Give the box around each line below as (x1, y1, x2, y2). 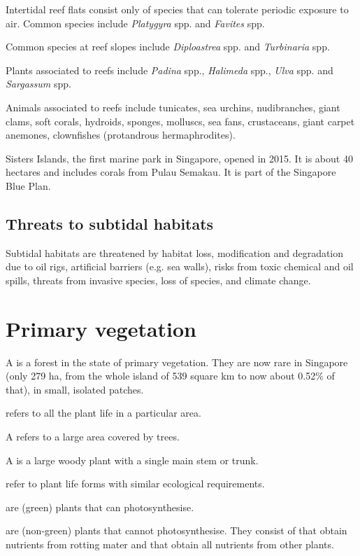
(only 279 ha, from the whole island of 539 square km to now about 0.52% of (6, 368, 335, 383)
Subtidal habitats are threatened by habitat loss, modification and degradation (6, 245, 344, 260)
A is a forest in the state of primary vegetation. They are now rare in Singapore (6, 354, 348, 369)
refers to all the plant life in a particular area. (6, 405, 201, 420)
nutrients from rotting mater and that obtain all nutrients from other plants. (6, 536, 334, 551)
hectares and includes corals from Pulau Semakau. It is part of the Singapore (6, 165, 336, 179)
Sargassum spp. (6, 76, 71, 91)
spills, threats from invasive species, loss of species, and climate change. (6, 272, 311, 287)
